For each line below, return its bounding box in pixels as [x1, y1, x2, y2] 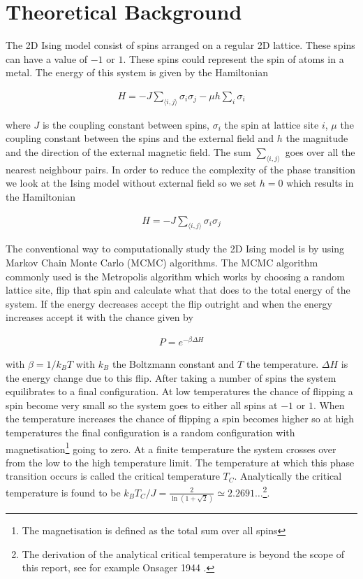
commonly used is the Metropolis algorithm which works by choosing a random [6, 269, 345, 283]
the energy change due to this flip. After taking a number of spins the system [6, 370, 336, 385]
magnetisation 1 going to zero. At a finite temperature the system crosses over [6, 439, 336, 456]
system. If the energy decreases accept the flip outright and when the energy [6, 296, 332, 310]
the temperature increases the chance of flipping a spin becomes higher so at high [6, 411, 355, 426]
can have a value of [6, 51, 88, 66]
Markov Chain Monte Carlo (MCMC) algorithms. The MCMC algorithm [6, 255, 318, 269]
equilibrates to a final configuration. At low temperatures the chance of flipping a [6, 384, 353, 399]
